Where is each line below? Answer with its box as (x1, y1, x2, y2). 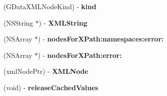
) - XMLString (38, 17, 87, 27)
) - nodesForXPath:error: (37, 50, 122, 60)
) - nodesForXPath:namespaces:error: (37, 34, 164, 44)
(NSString (3, 17, 33, 27)
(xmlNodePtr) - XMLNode (3, 66, 88, 76)
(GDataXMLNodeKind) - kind (3, 1, 97, 11)
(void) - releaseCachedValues (3, 82, 99, 92)
